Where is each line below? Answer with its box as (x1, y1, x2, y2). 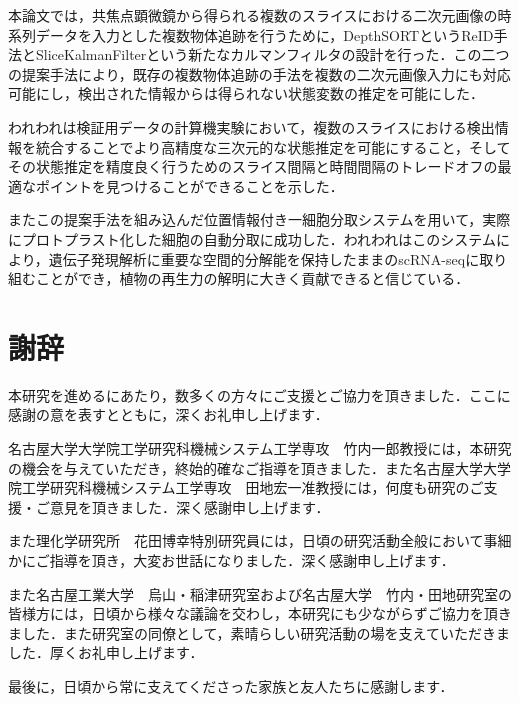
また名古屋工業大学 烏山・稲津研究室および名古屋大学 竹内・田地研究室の (8, 583, 512, 604)
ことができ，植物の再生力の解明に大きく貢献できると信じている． (35, 268, 470, 289)
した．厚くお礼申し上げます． (8, 642, 204, 663)
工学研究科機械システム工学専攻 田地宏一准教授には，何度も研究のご (21, 477, 484, 498)
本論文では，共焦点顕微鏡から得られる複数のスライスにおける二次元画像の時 (8, 5, 512, 25)
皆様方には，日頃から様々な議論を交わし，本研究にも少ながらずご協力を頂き (8, 603, 512, 624)
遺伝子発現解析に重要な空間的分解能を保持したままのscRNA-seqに (48, 248, 480, 269)
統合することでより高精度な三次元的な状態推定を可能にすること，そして (35, 136, 511, 157)
